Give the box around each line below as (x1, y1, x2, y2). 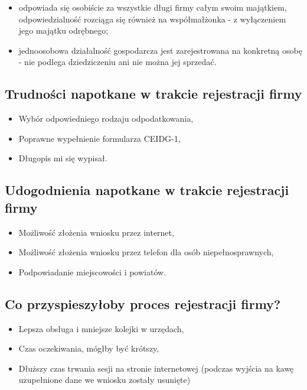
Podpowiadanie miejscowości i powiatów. (18, 265, 166, 278)
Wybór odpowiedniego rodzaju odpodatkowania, (18, 112, 194, 125)
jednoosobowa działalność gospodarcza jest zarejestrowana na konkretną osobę (18, 44, 302, 56)
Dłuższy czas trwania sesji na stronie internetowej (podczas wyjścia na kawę (18, 362, 294, 374)
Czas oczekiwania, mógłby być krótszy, (18, 342, 159, 355)
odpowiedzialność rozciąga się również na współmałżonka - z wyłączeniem (18, 12, 286, 25)
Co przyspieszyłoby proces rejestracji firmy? (5, 294, 281, 313)
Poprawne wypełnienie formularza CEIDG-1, (18, 132, 181, 144)
